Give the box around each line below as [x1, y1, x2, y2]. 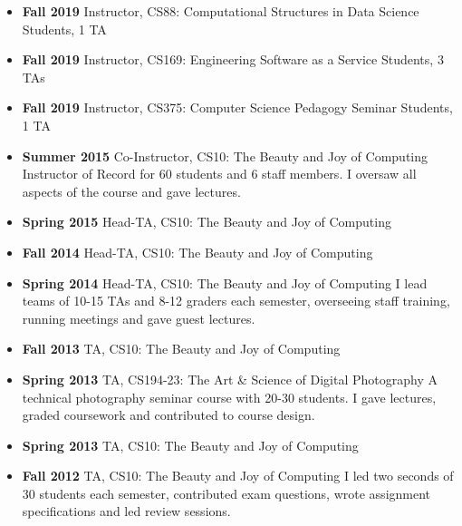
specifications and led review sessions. [22, 502, 231, 521]
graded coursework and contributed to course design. [22, 405, 315, 424]
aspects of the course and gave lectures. [22, 181, 241, 200]
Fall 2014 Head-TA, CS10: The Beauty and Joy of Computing [22, 242, 373, 261]
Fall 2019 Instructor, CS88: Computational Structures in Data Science [22, 2, 419, 20]
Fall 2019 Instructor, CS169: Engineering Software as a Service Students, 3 [22, 50, 444, 69]
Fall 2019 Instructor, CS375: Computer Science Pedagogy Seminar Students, [22, 98, 453, 117]
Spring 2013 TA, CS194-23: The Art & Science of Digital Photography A [22, 369, 438, 388]
